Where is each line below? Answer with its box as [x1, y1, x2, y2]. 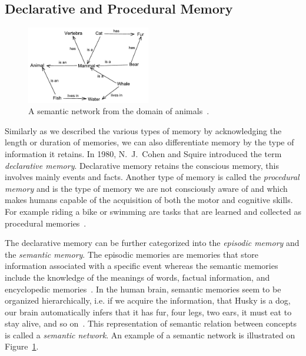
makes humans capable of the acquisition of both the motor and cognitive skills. [5, 194, 293, 206]
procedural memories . [5, 217, 87, 229]
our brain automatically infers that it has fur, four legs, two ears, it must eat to [5, 305, 292, 318]
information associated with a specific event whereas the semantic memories [5, 259, 278, 272]
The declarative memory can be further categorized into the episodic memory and [5, 237, 300, 249]
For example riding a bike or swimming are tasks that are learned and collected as [5, 205, 301, 217]
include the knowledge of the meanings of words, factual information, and [5, 271, 270, 283]
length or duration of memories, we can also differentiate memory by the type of [5, 136, 294, 148]
